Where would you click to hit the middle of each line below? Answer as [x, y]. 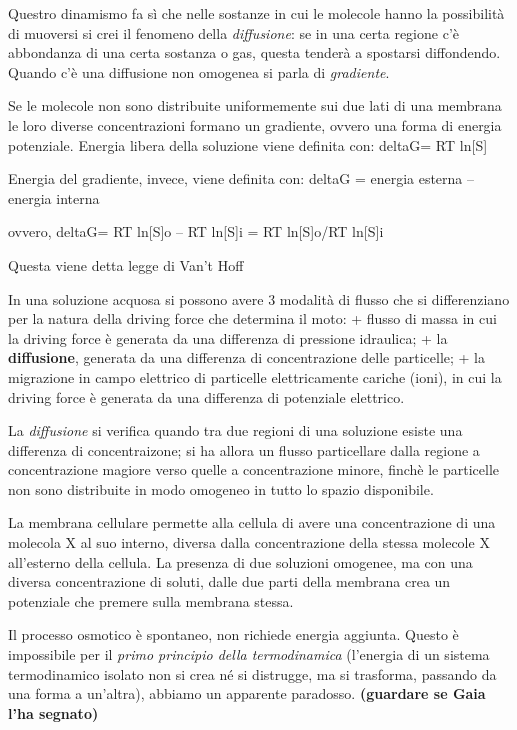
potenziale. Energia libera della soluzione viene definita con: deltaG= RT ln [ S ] [248, 144]
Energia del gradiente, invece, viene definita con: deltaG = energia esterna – [241, 178]
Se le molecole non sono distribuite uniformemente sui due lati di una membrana [255, 105]
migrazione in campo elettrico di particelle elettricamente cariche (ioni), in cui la [255, 376]
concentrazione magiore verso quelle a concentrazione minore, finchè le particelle [254, 469]
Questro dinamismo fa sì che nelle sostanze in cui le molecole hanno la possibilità [256, 13]
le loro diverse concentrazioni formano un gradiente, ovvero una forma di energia [255, 124]
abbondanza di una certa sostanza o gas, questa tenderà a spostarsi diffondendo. [254, 52]
